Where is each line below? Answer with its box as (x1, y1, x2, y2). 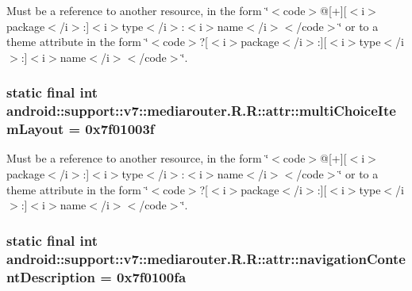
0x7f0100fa (117, 266, 187, 286)
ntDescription (6, 266, 95, 286)
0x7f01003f (85, 119, 155, 139)
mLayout (6, 119, 64, 139)
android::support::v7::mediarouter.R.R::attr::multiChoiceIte (6, 101, 396, 121)
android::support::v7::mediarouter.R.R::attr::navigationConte (6, 248, 406, 268)
